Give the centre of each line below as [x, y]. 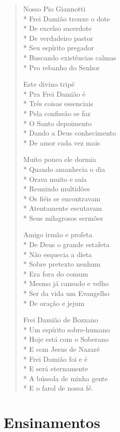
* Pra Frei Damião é [54, 93]
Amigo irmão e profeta [58, 234]
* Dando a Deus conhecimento [69, 133]
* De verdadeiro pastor [58, 38]
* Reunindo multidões [57, 189]
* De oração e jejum [54, 303]
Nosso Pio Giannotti [54, 8]
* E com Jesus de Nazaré [61, 349]
